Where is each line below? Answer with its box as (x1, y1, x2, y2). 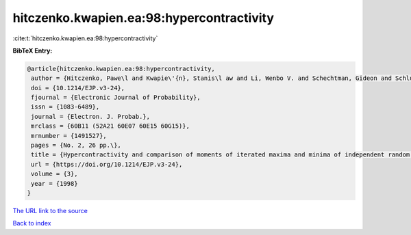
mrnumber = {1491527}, (31, 132, 108, 139)
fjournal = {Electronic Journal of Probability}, (31, 94, 201, 102)
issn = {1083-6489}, (31, 103, 100, 111)
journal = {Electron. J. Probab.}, (31, 113, 151, 120)
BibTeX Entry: (12, 46, 53, 55)
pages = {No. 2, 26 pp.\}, (31, 141, 121, 150)
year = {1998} (31, 180, 78, 187)
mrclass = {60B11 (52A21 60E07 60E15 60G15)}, (31, 122, 190, 130)
